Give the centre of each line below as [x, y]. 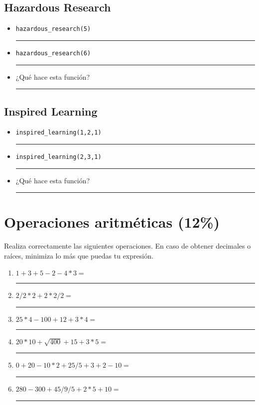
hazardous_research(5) [53, 29]
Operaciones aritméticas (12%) [112, 222]
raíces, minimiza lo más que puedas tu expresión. [79, 255]
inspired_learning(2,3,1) [59, 157]
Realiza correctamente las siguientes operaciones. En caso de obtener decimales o [128, 246]
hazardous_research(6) [53, 53]
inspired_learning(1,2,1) [59, 133]
